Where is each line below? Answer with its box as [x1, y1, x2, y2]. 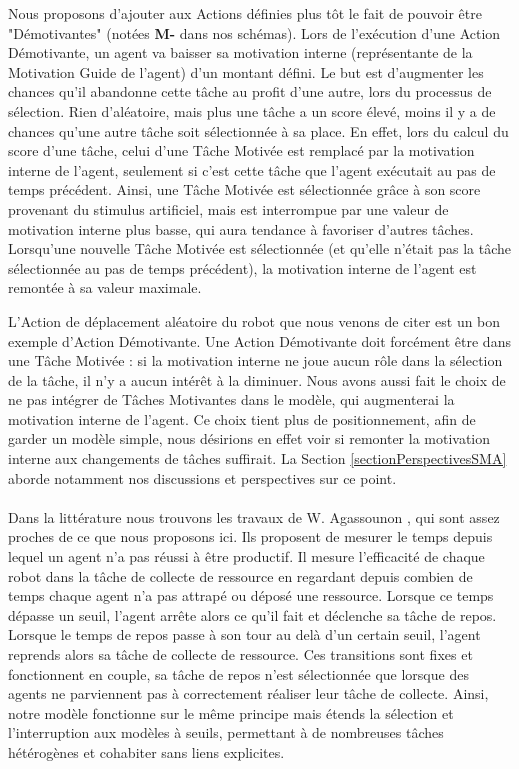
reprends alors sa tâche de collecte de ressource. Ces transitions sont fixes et [8, 644, 473, 664]
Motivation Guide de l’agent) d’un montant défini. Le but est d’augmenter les [8, 61, 484, 82]
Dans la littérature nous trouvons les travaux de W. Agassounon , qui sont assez [8, 506, 500, 527]
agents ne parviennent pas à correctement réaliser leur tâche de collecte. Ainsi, [8, 683, 489, 704]
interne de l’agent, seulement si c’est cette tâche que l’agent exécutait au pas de [8, 159, 496, 180]
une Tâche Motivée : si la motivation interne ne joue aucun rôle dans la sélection [8, 350, 503, 371]
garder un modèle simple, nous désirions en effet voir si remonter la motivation [8, 428, 491, 449]
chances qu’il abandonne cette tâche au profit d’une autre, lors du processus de [8, 81, 492, 102]
